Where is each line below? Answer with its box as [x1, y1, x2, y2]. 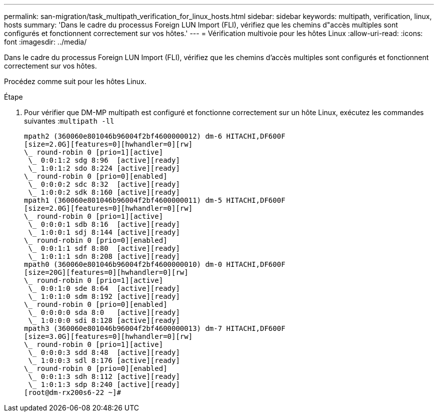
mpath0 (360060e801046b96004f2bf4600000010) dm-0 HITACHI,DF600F [24, 260, 285, 268]
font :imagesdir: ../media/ [4, 38, 87, 46]
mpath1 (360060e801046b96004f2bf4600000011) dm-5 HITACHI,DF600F [24, 196, 285, 204]
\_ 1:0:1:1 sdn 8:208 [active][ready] [28, 252, 180, 260]
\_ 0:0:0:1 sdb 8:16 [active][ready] [28, 220, 180, 228]
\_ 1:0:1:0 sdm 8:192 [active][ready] [28, 292, 180, 300]
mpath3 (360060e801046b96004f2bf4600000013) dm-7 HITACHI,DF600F [24, 324, 285, 332]
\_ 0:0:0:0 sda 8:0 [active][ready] [28, 308, 180, 316]
